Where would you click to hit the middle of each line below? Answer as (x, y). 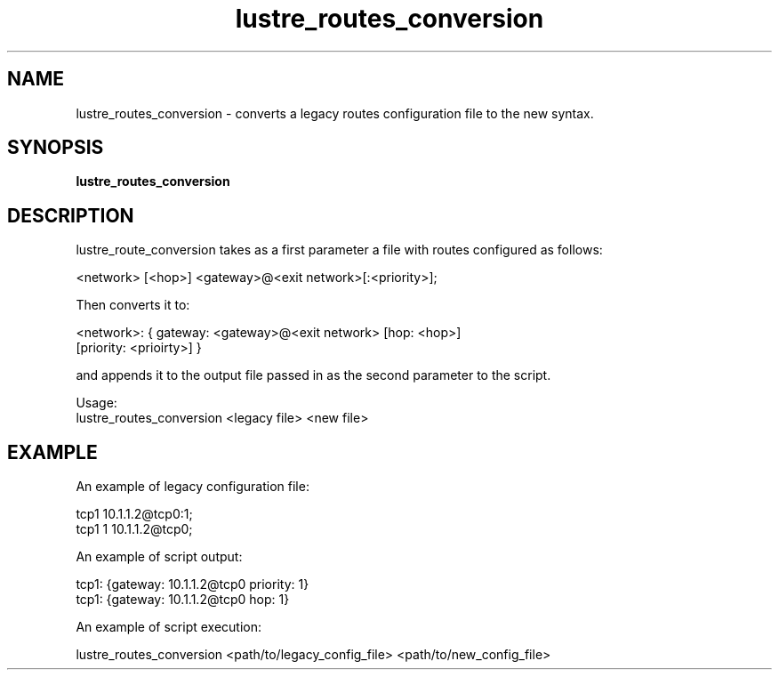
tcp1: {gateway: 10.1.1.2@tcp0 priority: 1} (193, 584)
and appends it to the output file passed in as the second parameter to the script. (313, 375)
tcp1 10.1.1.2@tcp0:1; (134, 514)
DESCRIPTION (71, 215)
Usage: (96, 403)
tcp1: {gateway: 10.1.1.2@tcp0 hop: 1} (183, 600)
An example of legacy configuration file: (193, 487)
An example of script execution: (169, 627)
